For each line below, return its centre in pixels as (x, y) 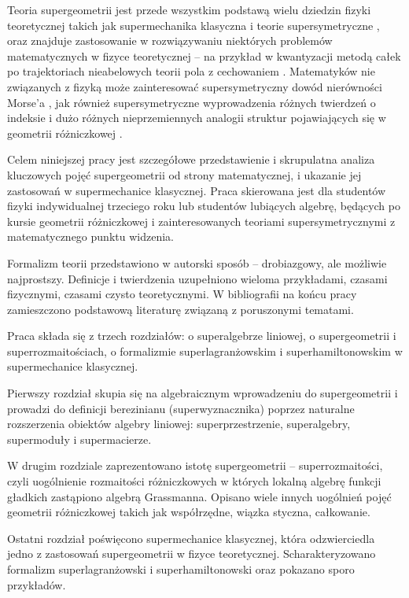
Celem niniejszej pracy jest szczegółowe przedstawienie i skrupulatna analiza (191, 159)
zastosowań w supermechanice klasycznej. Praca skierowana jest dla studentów (197, 190)
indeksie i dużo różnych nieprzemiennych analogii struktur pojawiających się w (197, 118)
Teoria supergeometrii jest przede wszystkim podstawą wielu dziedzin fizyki (189, 9)
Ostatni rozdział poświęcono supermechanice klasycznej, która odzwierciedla (191, 538)
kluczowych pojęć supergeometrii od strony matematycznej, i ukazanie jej (184, 174)
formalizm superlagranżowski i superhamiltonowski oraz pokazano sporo (181, 569)
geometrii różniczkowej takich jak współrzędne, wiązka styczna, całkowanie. (189, 512)
